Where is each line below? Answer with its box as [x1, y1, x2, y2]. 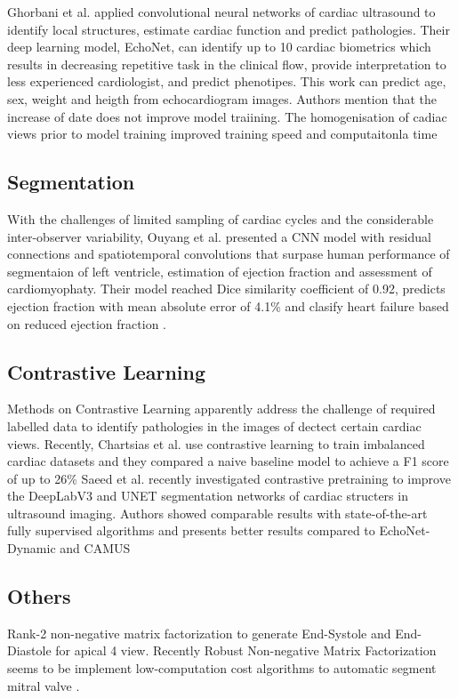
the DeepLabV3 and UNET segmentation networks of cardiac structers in [7, 486, 408, 505]
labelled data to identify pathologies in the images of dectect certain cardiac [7, 416, 422, 435]
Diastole [7, 641, 52, 660]
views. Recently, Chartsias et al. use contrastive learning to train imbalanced [7, 434, 425, 453]
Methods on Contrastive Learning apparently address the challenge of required [7, 399, 436, 418]
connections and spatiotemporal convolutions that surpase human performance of [7, 245, 450, 263]
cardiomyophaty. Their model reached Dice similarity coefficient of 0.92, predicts [7, 279, 446, 298]
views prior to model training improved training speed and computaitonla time [7, 124, 438, 143]
